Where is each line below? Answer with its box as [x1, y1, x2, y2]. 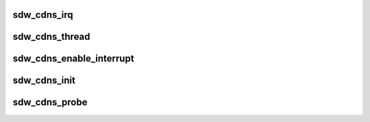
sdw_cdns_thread [12, 31, 90, 42]
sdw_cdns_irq [12, 9, 73, 21]
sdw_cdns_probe [12, 97, 88, 108]
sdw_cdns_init [12, 75, 75, 86]
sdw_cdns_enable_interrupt [12, 53, 134, 64]
